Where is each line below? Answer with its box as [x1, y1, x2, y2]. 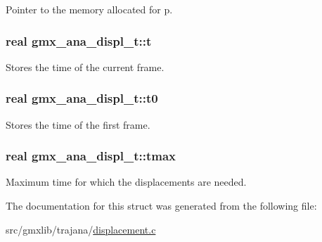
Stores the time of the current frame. [6, 59, 165, 74]
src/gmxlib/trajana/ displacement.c [6, 222, 156, 236]
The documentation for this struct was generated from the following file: [6, 198, 317, 213]
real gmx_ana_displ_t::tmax [6, 147, 176, 165]
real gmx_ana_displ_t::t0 [6, 89, 158, 107]
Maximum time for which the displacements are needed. [6, 174, 247, 189]
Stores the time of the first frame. [6, 117, 150, 132]
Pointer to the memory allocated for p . [6, 2, 173, 16]
